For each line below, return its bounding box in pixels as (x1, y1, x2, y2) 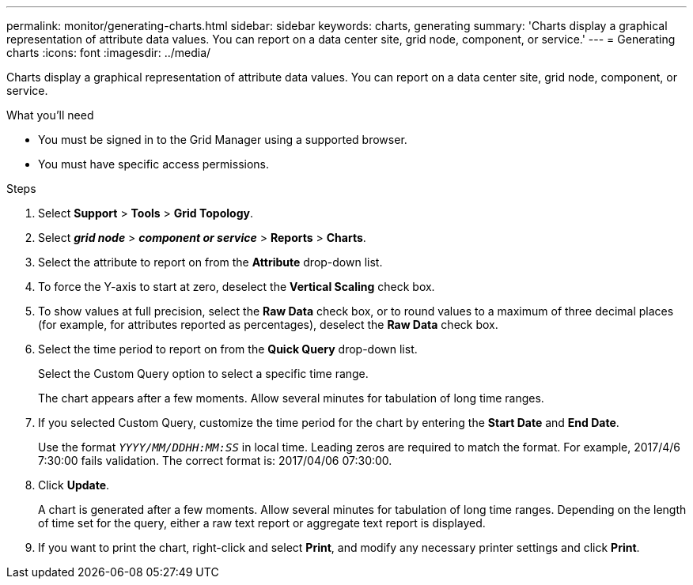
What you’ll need (6, 108, 94, 122)
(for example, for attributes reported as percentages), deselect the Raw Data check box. (38, 318, 498, 331)
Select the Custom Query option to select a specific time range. (38, 367, 369, 380)
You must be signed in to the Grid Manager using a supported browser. (38, 133, 407, 146)
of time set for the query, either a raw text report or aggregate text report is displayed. (38, 516, 486, 530)
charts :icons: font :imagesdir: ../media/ (6, 46, 211, 59)
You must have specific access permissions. (38, 157, 270, 171)
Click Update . (38, 478, 110, 492)
